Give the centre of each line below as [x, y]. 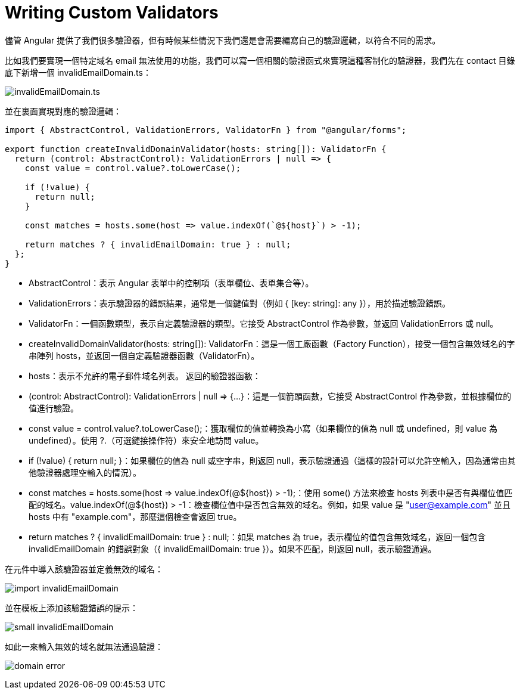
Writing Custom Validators [112, 13]
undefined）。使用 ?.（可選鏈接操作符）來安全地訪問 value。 [146, 440]
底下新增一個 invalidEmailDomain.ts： [78, 72]
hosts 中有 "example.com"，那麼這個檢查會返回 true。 [135, 516]
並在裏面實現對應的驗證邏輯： [63, 111]
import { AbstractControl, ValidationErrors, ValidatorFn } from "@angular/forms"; [206, 130]
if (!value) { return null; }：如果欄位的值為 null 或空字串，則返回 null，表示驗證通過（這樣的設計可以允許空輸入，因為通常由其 [272, 460]
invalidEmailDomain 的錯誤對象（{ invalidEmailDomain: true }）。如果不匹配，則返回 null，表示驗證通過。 [233, 549]
